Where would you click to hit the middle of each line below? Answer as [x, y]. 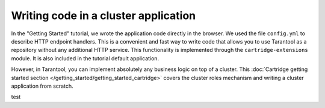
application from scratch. [42, 86]
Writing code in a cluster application [103, 16]
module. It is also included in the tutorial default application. [85, 58]
